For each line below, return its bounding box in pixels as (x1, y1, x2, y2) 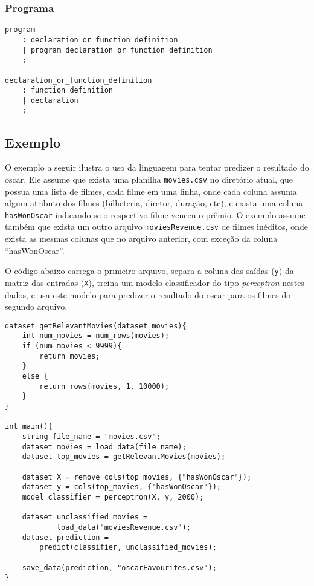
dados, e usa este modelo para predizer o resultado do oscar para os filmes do (5, 288, 291, 301)
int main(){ (5, 422, 53, 431)
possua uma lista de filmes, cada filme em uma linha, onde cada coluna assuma (5, 184, 297, 197)
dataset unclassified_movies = (22, 513, 148, 522)
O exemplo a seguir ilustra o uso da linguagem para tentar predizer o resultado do (5, 161, 309, 174)
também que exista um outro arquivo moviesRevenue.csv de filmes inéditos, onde (5, 220, 308, 233)
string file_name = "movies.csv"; (22, 432, 161, 441)
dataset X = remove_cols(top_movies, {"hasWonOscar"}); (22, 472, 252, 481)
